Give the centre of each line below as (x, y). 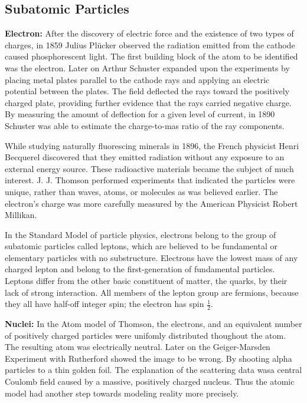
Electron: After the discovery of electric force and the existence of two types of (149, 33)
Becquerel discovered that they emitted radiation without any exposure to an (145, 157)
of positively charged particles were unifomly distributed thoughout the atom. (146, 335)
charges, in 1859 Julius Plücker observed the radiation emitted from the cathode (150, 44)
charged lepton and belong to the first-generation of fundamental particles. (140, 269)
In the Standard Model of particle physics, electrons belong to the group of (141, 234)
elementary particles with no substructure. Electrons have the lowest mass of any (151, 257)
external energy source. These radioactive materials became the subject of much (149, 168)
